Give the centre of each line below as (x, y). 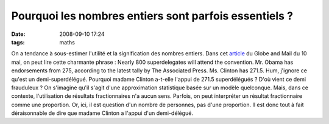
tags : (18, 42)
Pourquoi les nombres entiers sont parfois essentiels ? (152, 16)
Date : (18, 34)
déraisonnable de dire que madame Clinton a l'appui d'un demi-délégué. (102, 113)
